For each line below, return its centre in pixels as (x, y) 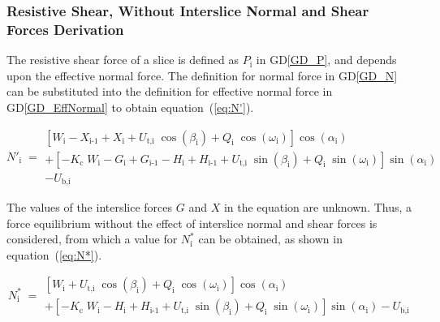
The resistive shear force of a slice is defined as (123, 60)
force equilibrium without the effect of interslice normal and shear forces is (192, 223)
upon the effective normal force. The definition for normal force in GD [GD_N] (202, 75)
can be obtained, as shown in (270, 239)
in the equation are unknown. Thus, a (318, 207)
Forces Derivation (65, 29)
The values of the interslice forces (90, 207)
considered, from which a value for (92, 239)
